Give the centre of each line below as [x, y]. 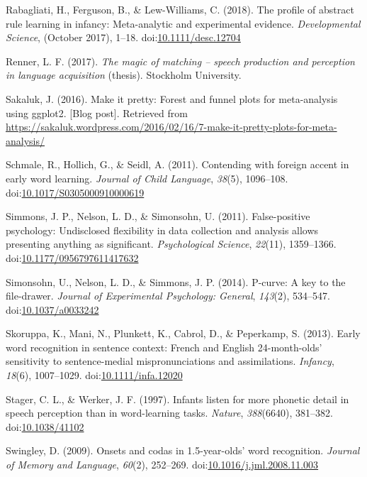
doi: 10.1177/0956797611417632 [72, 257]
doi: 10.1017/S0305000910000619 [75, 192]
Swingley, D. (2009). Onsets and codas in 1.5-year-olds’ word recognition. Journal [183, 450]
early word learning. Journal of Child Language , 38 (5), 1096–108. [147, 178]
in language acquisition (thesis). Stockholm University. [124, 75]
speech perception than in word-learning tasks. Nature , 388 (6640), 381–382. [169, 413]
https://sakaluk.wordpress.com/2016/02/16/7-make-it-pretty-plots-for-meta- [171, 127]
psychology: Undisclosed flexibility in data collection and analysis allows [162, 230]
